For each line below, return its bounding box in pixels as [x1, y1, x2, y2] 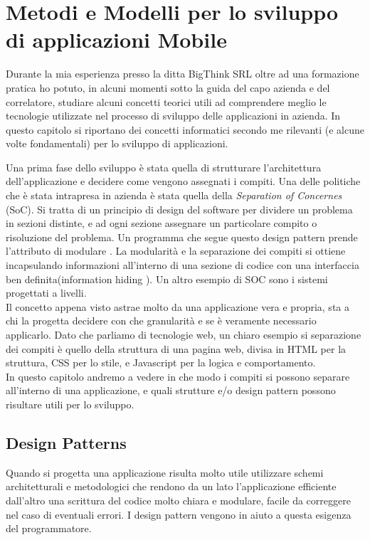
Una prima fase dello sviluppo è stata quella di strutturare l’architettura [6, 159, 322, 174]
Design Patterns [6, 431, 127, 453]
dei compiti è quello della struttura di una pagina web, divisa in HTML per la [6, 341, 347, 356]
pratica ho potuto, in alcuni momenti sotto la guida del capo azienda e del [6, 80, 330, 95]
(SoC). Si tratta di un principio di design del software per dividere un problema [6, 201, 353, 216]
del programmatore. [6, 521, 92, 536]
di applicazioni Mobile [6, 25, 227, 54]
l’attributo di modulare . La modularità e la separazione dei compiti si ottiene [6, 243, 346, 258]
